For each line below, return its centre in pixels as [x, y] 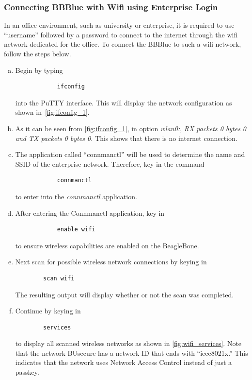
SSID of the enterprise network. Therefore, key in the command [110, 164]
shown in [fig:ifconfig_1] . [52, 112]
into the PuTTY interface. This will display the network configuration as [124, 102]
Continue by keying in [48, 311]
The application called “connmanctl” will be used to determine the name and [130, 154]
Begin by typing [39, 70]
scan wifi [59, 278]
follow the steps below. [38, 53]
